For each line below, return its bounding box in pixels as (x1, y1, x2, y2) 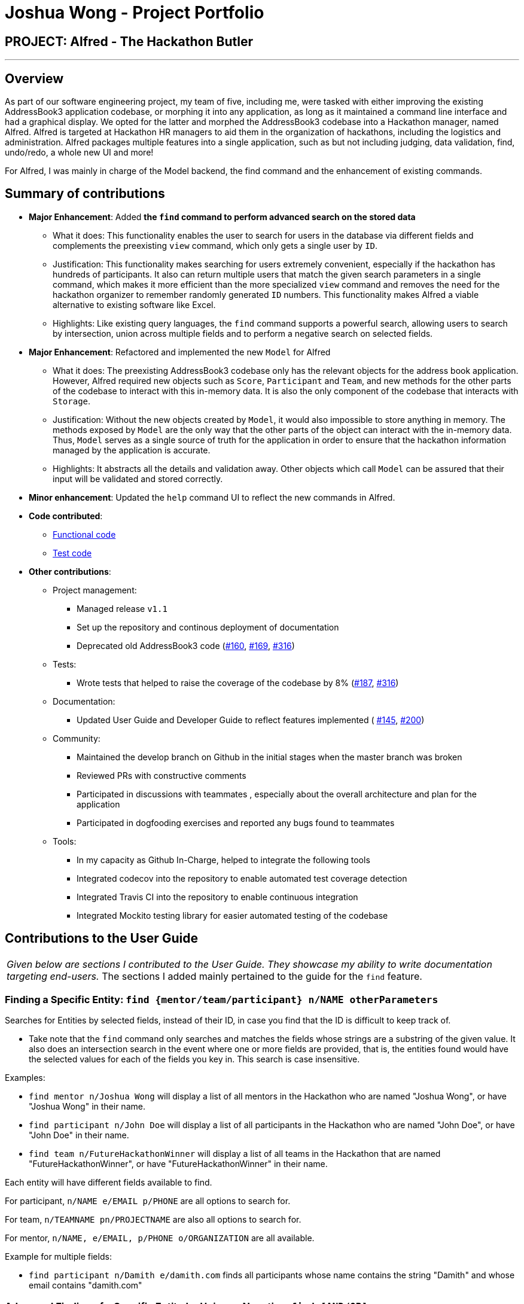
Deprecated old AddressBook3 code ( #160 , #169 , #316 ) (77, 640, 295, 651)
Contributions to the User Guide (5, 931, 198, 946)
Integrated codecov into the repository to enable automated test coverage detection (77, 873, 407, 883)
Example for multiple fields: (5, 1251, 112, 1262)
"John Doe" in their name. (29, 1130, 129, 1141)
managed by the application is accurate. (53, 444, 211, 455)
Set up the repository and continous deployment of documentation (77, 621, 339, 632)
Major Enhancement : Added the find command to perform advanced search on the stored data (29, 211, 416, 222)
